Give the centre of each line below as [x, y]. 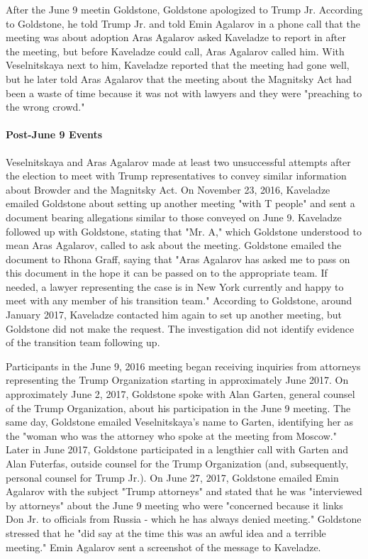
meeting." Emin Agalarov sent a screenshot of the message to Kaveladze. [163, 547]
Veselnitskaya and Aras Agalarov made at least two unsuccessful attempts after [178, 161]
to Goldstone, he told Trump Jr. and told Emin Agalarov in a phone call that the [183, 23]
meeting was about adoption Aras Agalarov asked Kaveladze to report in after [176, 37]
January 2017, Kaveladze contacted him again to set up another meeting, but [174, 315]
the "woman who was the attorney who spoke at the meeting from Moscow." [171, 435]
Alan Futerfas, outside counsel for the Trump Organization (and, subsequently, [177, 464]
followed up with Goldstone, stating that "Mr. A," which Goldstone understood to [184, 231]
